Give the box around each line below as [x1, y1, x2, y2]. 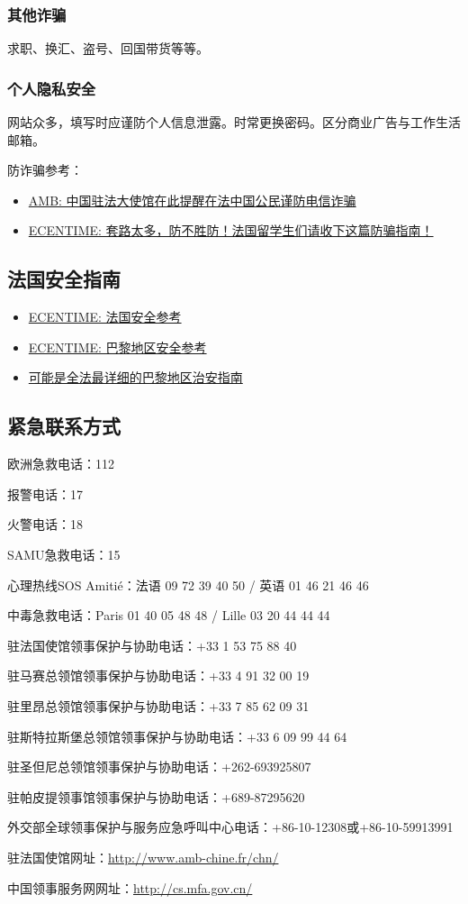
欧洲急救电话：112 [7, 454, 114, 473]
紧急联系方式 [7, 412, 121, 440]
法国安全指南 [7, 265, 121, 293]
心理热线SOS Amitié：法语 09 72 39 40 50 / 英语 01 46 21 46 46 [7, 575, 369, 594]
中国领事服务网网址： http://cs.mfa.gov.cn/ [7, 878, 253, 897]
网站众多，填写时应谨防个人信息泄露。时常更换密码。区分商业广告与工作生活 [7, 113, 461, 132]
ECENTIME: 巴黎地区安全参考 [28, 337, 207, 356]
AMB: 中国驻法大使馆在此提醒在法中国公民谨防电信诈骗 [28, 190, 356, 209]
